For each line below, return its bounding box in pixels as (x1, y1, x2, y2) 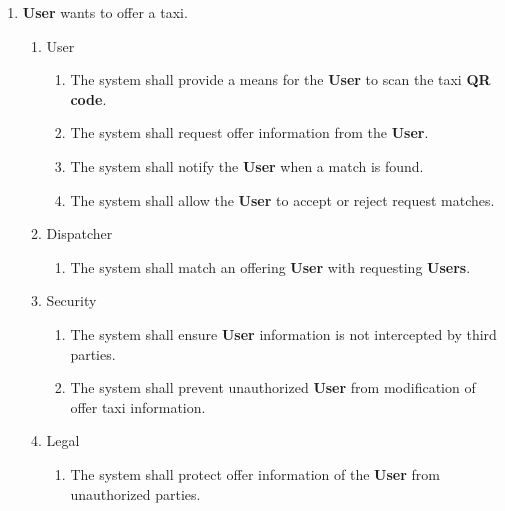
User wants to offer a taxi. (22, 2, 188, 22)
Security (46, 290, 97, 311)
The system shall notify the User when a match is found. (70, 155, 424, 176)
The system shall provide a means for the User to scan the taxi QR (70, 69, 491, 90)
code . (70, 88, 107, 109)
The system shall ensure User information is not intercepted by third (70, 323, 497, 344)
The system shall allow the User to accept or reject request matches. (70, 189, 495, 210)
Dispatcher (46, 223, 113, 244)
